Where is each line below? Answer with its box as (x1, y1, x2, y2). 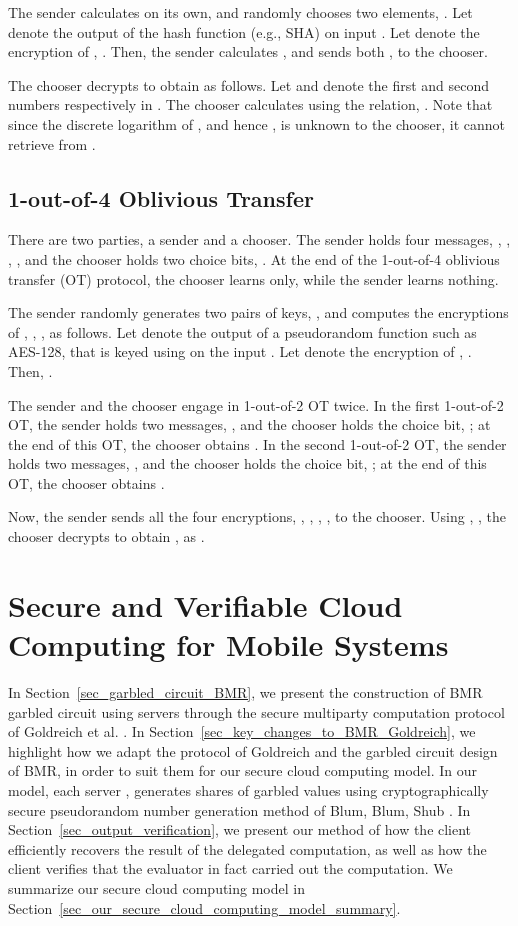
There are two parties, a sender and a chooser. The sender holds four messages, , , (8, 229, 511, 250)
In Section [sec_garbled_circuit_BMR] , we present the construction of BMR (8, 681, 483, 702)
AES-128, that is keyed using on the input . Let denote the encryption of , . (8, 341, 472, 362)
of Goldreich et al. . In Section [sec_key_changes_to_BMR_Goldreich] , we (8, 721, 476, 742)
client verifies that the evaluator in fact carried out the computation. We (8, 858, 453, 879)
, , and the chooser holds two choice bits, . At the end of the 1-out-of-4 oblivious (8, 248, 500, 269)
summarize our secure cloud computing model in (8, 877, 305, 898)
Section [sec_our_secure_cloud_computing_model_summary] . (8, 897, 401, 918)
